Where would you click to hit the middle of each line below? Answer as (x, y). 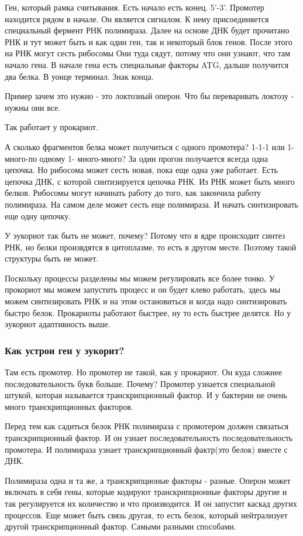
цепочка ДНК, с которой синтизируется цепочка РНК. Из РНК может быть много (150, 181)
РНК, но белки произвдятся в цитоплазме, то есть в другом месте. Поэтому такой (151, 247)
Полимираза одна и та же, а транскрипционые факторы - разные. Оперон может (148, 480)
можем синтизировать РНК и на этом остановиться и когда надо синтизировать (146, 301)
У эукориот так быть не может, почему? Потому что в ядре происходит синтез (145, 235)
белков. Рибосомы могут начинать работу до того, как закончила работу (133, 193)
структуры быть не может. (52, 258)
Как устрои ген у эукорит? (65, 350)
